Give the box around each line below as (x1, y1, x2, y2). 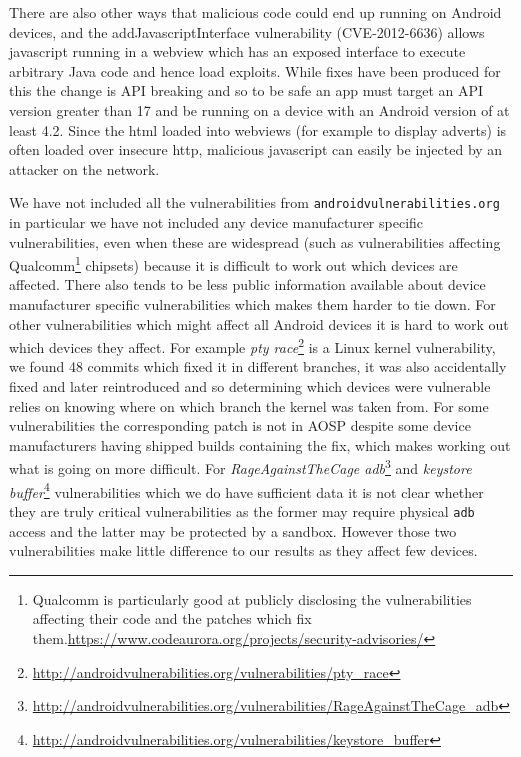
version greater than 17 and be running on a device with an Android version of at (9, 99, 510, 120)
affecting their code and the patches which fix (32, 608, 312, 629)
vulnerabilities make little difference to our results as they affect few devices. (9, 540, 478, 561)
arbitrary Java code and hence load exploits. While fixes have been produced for (9, 60, 501, 81)
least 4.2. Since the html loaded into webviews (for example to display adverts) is (9, 119, 507, 140)
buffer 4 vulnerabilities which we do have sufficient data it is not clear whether (9, 478, 484, 502)
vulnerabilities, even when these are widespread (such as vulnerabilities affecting (9, 231, 501, 252)
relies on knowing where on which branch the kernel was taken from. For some (9, 395, 489, 416)
